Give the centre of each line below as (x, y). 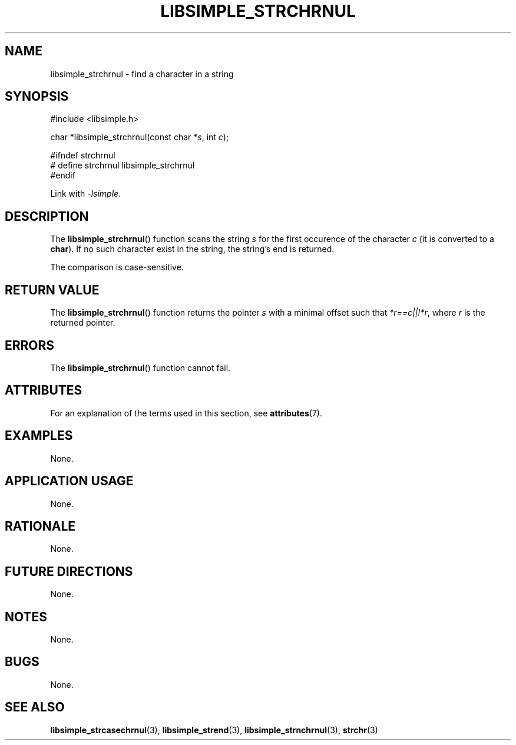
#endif (63, 176)
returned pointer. (83, 323)
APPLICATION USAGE (69, 481)
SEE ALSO (35, 707)
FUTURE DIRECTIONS (69, 571)
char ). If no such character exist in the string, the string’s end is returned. (192, 249)
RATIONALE (40, 526)
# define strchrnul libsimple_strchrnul (123, 165)
